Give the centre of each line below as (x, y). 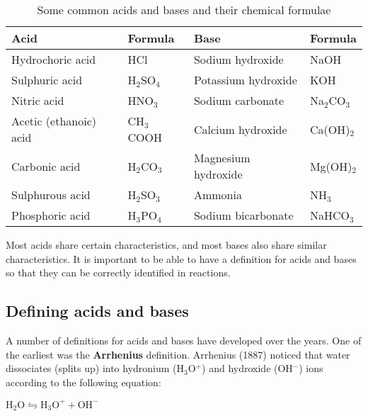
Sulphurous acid (51, 195)
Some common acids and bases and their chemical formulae (184, 10)
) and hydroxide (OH (247, 368)
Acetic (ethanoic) (54, 121)
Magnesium (222, 158)
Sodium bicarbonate (243, 215)
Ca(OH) (330, 129)
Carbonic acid (46, 166)
